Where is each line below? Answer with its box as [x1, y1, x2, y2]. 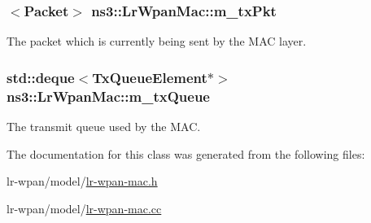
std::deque [7, 67, 75, 87]
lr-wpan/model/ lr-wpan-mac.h [7, 173, 158, 190]
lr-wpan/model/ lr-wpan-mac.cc [7, 199, 162, 216]
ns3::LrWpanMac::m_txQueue [7, 85, 210, 106]
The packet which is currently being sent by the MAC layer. [7, 33, 307, 50]
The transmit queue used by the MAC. [7, 117, 201, 134]
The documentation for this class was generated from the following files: [7, 145, 365, 162]
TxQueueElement [92, 67, 207, 87]
